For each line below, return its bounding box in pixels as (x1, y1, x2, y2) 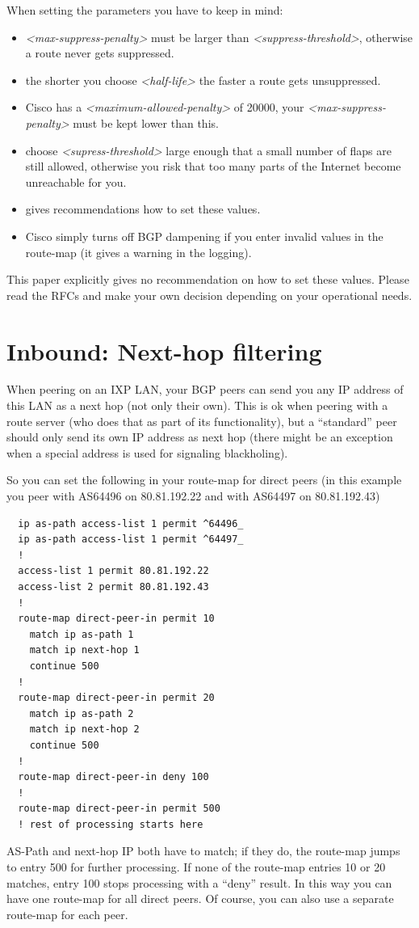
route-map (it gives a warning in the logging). (25, 243, 252, 260)
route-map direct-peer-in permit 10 (18, 613, 215, 625)
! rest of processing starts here (18, 818, 203, 830)
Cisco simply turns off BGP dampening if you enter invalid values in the (25, 227, 383, 244)
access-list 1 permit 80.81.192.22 (18, 565, 209, 577)
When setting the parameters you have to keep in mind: (6, 2, 283, 18)
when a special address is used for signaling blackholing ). (6, 444, 288, 461)
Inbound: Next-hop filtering (6, 334, 322, 367)
